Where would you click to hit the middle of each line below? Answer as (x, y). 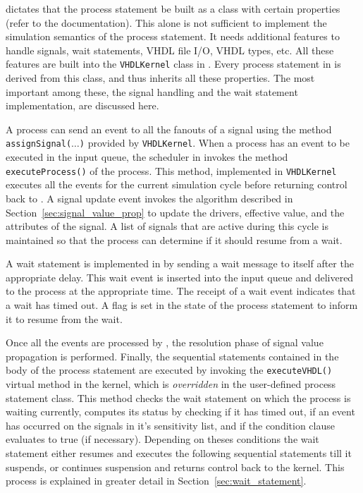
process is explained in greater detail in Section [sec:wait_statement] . (156, 481)
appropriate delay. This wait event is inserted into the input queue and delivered (180, 277)
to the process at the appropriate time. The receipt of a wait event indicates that (181, 291)
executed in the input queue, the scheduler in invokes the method (147, 157)
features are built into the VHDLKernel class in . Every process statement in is (173, 64)
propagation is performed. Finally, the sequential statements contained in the (172, 356)
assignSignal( (39, 144)
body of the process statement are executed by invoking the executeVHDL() (169, 370)
